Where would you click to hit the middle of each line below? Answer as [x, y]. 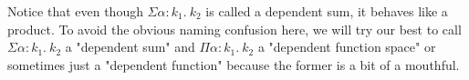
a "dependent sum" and [130, 47]
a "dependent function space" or [347, 47]
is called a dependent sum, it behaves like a [327, 11]
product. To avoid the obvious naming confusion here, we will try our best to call [234, 29]
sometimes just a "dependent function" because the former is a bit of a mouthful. [234, 64]
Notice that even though [75, 11]
